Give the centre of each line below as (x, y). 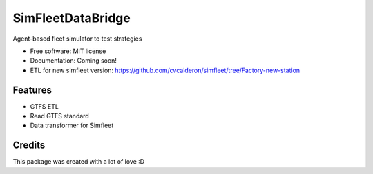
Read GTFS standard (59, 116)
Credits (29, 145)
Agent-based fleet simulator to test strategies (77, 39)
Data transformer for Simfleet (72, 126)
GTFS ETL (44, 106)
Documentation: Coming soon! (74, 61)
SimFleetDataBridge (71, 18)
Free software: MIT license (68, 51)
